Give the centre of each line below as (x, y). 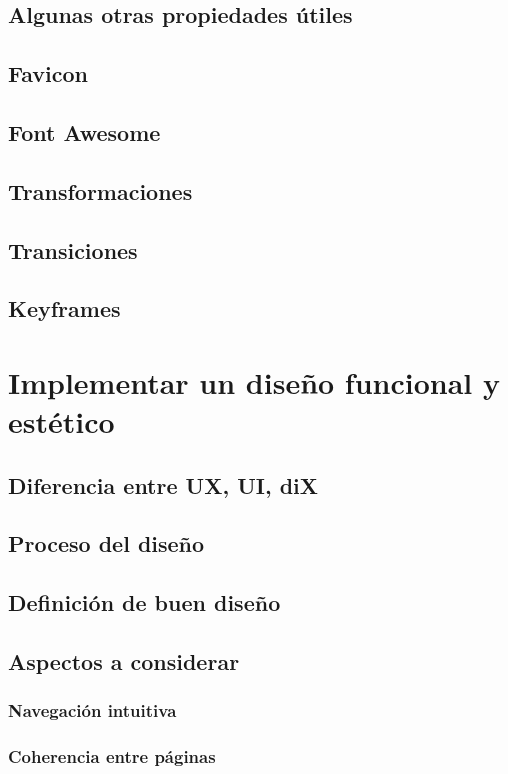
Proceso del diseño (106, 543)
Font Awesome (84, 131)
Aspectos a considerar (124, 660)
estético (61, 421)
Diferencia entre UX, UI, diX (163, 484)
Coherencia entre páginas (112, 756)
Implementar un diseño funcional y (254, 381)
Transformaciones (100, 190)
